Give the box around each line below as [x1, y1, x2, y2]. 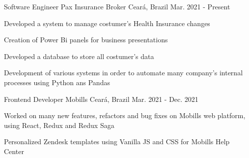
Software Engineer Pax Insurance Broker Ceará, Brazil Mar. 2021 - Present [4, 1, 230, 11]
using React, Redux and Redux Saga [4, 120, 114, 130]
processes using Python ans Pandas [4, 77, 110, 87]
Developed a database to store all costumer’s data [4, 51, 154, 61]
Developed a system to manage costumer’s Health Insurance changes [4, 18, 210, 28]
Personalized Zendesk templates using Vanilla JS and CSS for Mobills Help [4, 136, 230, 147]
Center [4, 146, 24, 156]
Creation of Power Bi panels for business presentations [4, 34, 168, 45]
